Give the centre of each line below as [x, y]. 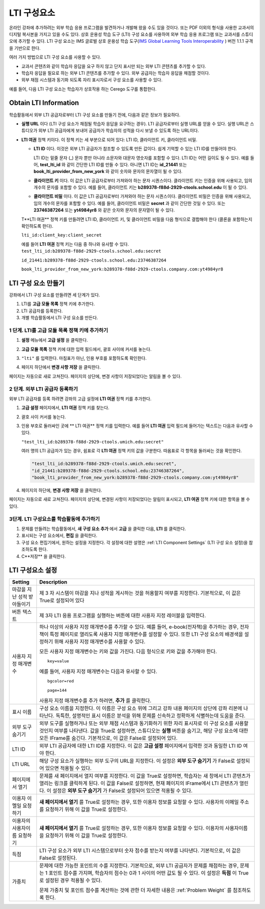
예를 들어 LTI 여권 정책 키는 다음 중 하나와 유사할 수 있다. [75, 244]
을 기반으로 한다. [25, 48]
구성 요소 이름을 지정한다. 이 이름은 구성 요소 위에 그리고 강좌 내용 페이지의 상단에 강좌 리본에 [141, 708]
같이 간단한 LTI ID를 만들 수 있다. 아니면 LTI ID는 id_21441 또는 [127, 164]
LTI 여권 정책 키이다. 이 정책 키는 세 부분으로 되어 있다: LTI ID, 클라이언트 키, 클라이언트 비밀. [109, 140]
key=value [58, 661]
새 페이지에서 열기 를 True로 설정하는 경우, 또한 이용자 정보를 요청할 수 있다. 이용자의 [132, 828]
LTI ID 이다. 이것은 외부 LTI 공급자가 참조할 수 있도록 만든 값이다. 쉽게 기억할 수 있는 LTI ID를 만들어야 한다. [135, 149]
